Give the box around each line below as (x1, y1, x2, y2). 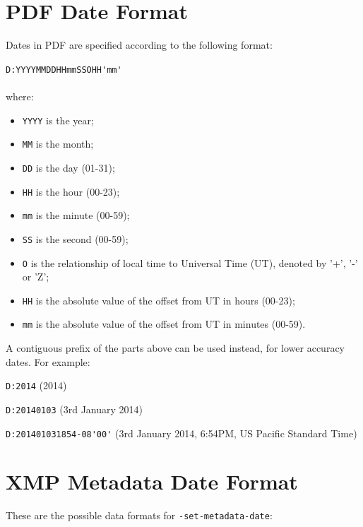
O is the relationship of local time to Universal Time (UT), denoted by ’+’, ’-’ (22, 255, 358, 270)
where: (6, 88, 34, 103)
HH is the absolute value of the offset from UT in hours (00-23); (22, 292, 295, 307)
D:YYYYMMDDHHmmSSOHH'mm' (6, 64, 122, 75)
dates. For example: (6, 354, 90, 369)
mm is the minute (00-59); (22, 208, 130, 223)
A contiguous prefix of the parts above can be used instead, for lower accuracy (6, 341, 345, 355)
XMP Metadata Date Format (6, 467, 298, 496)
